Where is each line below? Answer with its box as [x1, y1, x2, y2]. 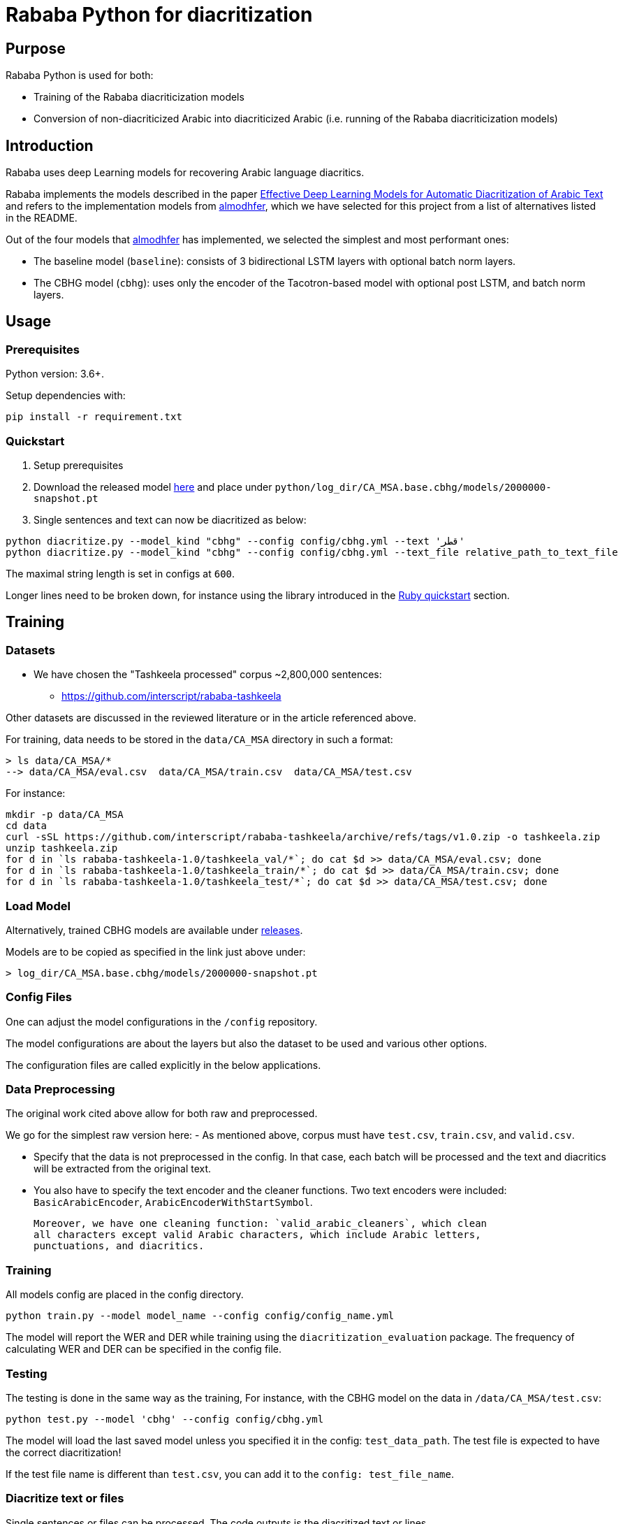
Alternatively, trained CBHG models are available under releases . [6, 923, 303, 936]
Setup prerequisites [34, 459, 124, 471]
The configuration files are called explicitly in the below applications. [6, 1058, 321, 1071]
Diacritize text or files [6, 1491, 124, 1506]
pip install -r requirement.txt [6, 411, 182, 423]
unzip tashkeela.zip [6, 842, 118, 854]
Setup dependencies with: [6, 389, 126, 402]
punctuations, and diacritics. [34, 1240, 205, 1252]
